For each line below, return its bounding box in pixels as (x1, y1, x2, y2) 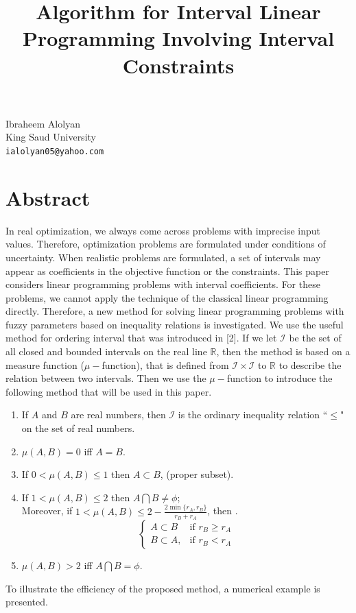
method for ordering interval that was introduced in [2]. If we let (5, 330, 277, 345)
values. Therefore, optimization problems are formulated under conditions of (5, 237, 326, 251)
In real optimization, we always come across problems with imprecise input (5, 223, 320, 237)
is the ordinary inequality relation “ (178, 407, 328, 422)
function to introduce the (226, 371, 333, 385)
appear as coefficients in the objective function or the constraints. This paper (5, 263, 329, 278)
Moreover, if (21, 503, 73, 518)
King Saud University (5, 130, 96, 144)
